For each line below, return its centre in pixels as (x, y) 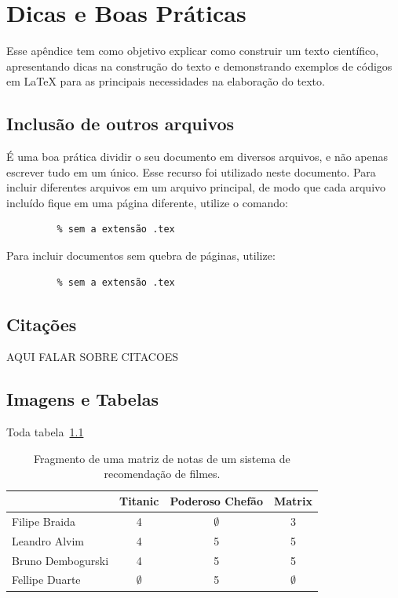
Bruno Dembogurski (60, 560)
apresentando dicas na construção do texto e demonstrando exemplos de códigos (199, 66)
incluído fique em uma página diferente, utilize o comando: (148, 202)
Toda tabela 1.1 (45, 432)
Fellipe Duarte (46, 580)
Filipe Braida (44, 521)
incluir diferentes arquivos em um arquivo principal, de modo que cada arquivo (196, 187)
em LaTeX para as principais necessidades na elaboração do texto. (166, 81)
